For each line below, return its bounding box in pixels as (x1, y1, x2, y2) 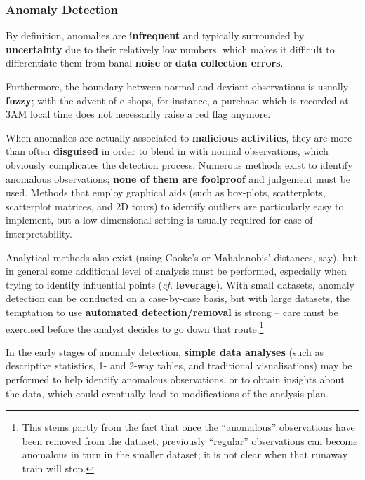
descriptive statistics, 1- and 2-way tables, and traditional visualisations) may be (6, 358, 352, 373)
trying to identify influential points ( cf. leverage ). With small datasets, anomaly (6, 277, 354, 292)
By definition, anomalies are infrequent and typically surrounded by (6, 28, 305, 43)
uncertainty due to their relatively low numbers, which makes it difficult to (6, 41, 335, 56)
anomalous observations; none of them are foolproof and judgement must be (6, 171, 351, 186)
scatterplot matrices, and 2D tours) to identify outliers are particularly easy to (6, 198, 344, 213)
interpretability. (6, 226, 73, 240)
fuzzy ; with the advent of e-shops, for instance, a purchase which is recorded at (6, 92, 349, 107)
